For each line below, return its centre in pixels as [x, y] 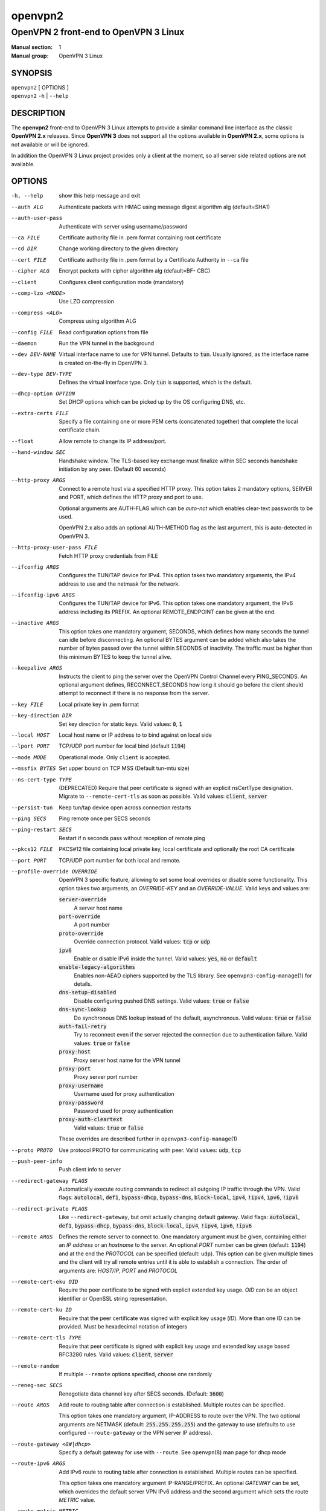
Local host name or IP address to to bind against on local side [136, 735]
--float [23, 441]
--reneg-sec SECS [37, 1385]
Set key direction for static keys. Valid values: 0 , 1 [120, 724]
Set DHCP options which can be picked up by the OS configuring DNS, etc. [152, 402]
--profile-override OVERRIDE [54, 872]
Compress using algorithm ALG [97, 321]
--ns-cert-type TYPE [42, 779]
